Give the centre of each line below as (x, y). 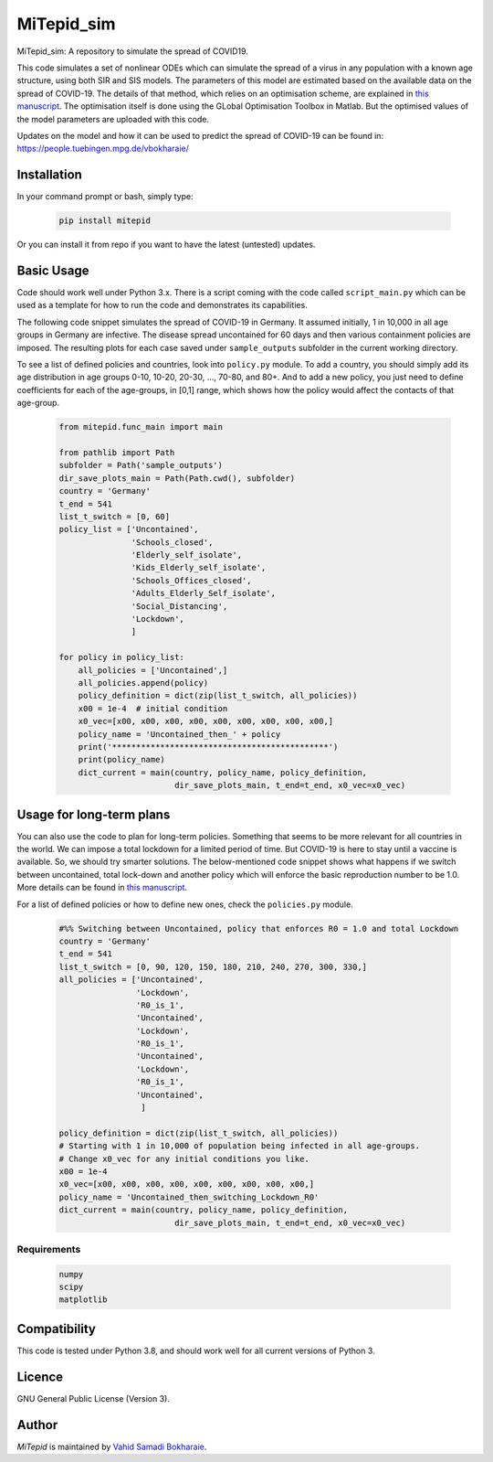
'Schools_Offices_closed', (191, 580)
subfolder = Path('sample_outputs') (141, 465)
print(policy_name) (122, 760)
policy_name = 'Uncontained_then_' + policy (179, 734)
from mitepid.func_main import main (141, 427)
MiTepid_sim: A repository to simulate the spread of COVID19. (132, 51)
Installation (49, 175)
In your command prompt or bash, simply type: (105, 197)
